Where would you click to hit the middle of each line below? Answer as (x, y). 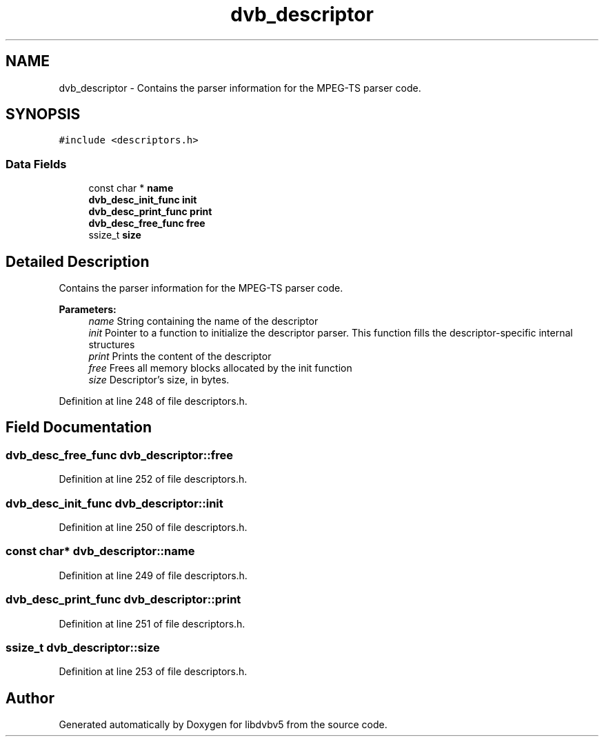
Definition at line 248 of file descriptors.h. (153, 401)
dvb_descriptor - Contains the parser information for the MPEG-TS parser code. (240, 88)
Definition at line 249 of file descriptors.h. (153, 575)
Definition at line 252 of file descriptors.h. (153, 479)
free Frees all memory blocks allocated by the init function (220, 368)
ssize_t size (115, 235)
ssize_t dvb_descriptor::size (83, 647)
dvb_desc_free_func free (147, 223)
